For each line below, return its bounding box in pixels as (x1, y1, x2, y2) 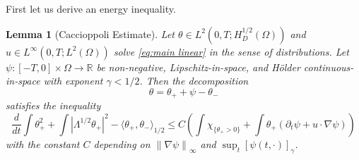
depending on (93, 136, 151, 151)
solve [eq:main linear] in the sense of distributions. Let (113, 44, 349, 59)
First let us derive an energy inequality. (6, 1, 176, 16)
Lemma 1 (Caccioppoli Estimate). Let (6, 26, 175, 41)
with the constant (6, 136, 80, 151)
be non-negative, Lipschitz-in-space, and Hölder (96, 59, 300, 74)
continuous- (303, 59, 354, 74)
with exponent (43, 73, 103, 88)
